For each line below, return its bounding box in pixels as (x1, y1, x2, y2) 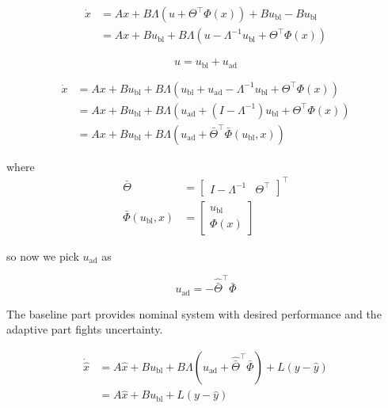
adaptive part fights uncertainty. (6, 321, 163, 337)
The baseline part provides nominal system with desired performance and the (6, 305, 382, 322)
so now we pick (6, 247, 79, 264)
